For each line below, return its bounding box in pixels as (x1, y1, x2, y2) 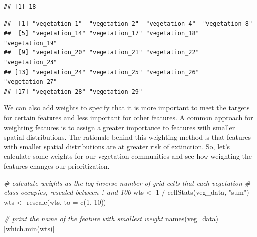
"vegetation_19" (4, 39, 57, 47)
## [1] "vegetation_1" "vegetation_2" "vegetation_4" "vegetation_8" (4, 20, 253, 27)
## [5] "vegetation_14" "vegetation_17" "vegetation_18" (4, 30, 199, 37)
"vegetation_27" (4, 78, 57, 86)
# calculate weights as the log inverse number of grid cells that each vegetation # (4, 177, 250, 188)
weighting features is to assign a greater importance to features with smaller (4, 122, 235, 132)
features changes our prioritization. (4, 160, 110, 171)
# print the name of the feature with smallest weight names (4, 213, 185, 224)
